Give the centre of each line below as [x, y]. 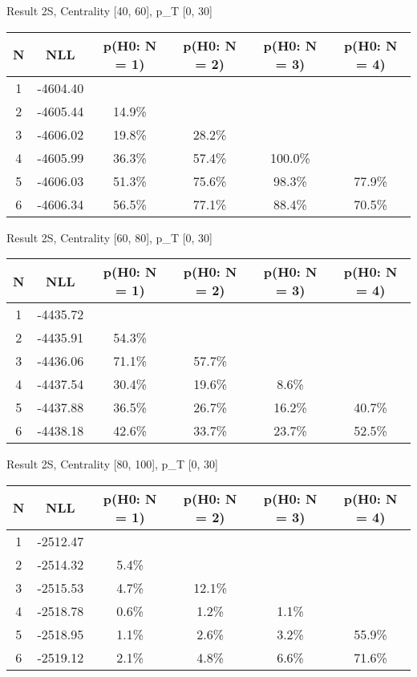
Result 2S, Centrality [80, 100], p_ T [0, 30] [112, 464]
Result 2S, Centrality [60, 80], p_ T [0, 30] [109, 237]
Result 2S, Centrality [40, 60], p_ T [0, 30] [109, 10]
